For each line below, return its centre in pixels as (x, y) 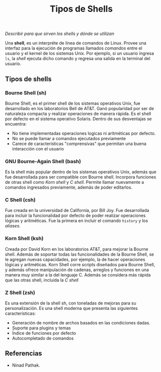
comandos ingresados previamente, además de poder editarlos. (69, 187)
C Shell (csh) (20, 200)
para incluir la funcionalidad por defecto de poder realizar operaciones (75, 216)
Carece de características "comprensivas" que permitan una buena (79, 144)
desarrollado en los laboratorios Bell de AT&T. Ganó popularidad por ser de (80, 108)
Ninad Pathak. (26, 365)
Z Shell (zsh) (20, 292)
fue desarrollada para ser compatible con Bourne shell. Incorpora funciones (80, 177)
